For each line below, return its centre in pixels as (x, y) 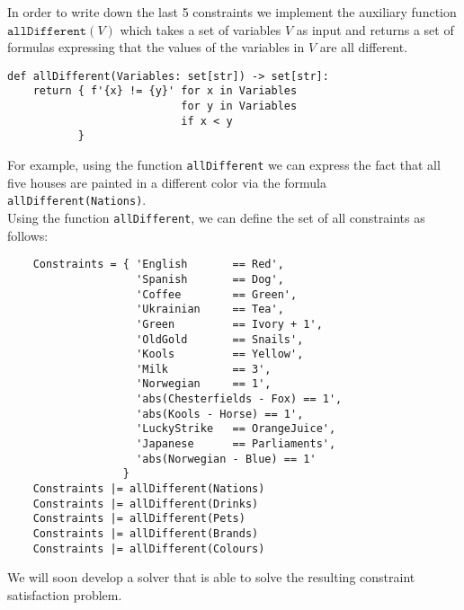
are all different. (364, 47)
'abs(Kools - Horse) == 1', (220, 414)
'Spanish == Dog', (210, 279)
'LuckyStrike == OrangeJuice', (236, 429)
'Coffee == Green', (217, 294)
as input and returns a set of (375, 29)
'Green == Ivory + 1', (229, 324)
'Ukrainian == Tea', (210, 309)
